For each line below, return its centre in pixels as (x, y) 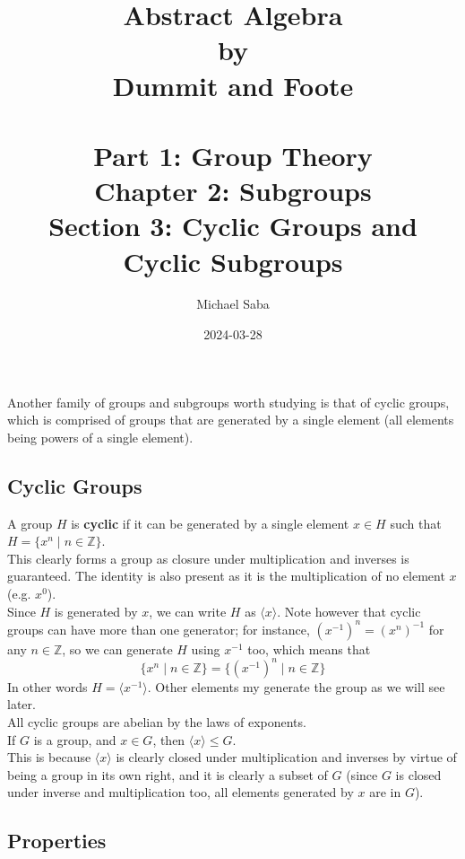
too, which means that (309, 649)
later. (22, 704)
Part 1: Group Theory (233, 155)
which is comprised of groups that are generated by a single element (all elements (231, 420)
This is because (49, 757)
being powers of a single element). (100, 437)
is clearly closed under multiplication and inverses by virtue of (286, 757)
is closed (418, 774)
